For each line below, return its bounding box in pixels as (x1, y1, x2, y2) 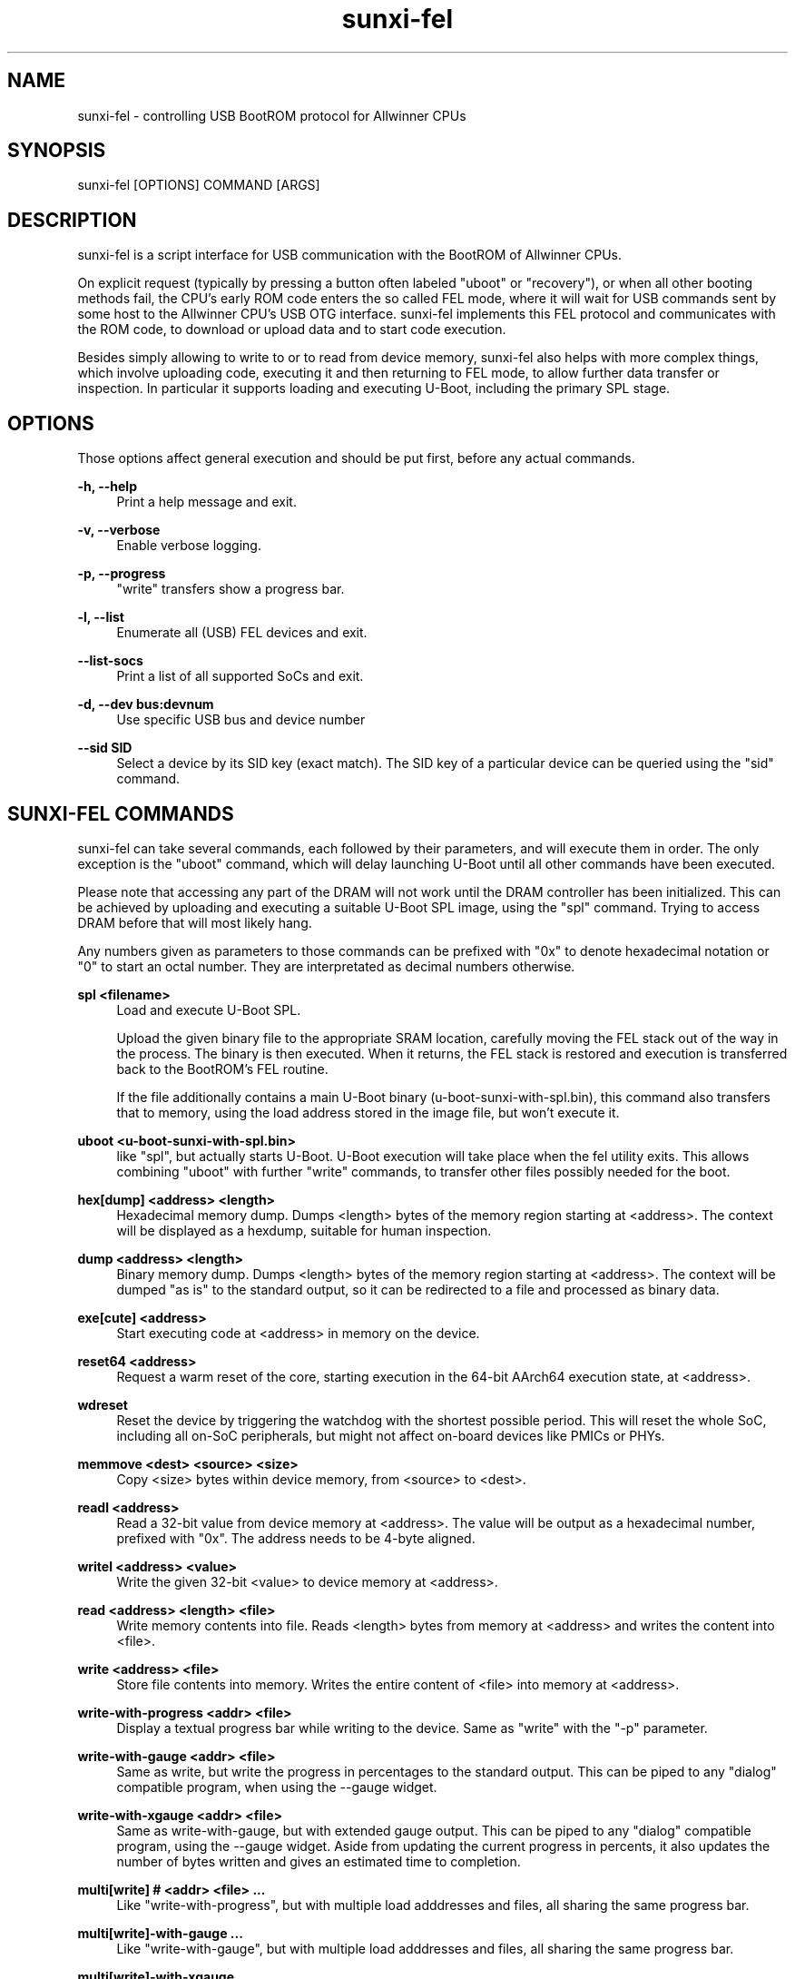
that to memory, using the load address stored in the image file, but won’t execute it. (116, 1104, 620, 1120)
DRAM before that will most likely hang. (77, 914, 312, 930)
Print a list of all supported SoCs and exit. (116, 668, 364, 684)
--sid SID (77, 740, 132, 756)
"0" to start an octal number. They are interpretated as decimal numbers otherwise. (77, 958, 575, 974)
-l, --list (77, 609, 124, 625)
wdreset (77, 1396, 128, 1413)
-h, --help (77, 478, 137, 495)
